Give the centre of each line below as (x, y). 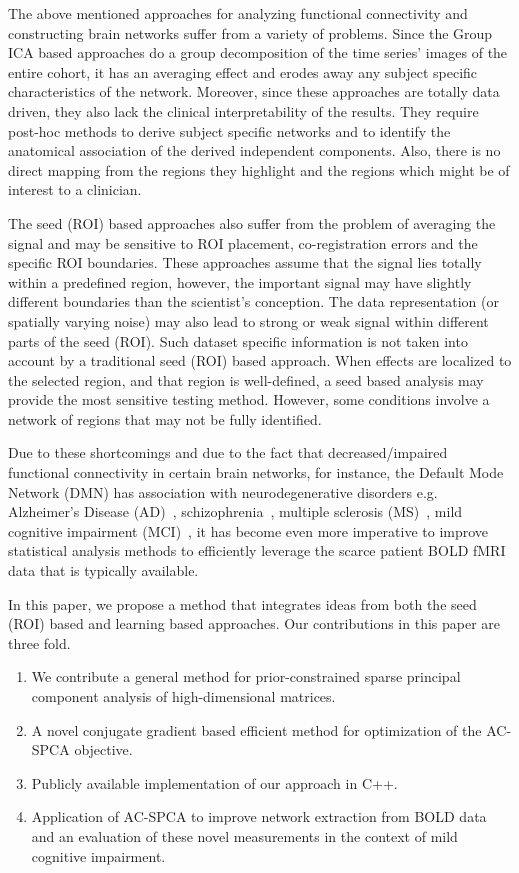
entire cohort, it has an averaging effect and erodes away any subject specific (243, 71)
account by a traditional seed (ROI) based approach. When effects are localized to (260, 360)
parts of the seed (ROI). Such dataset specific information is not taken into (238, 340)
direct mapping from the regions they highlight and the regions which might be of (259, 169)
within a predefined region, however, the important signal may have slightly (240, 281)
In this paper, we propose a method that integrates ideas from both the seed (242, 603)
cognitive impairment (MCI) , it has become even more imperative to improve (248, 530)
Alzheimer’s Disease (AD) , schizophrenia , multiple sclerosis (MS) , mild (235, 511)
